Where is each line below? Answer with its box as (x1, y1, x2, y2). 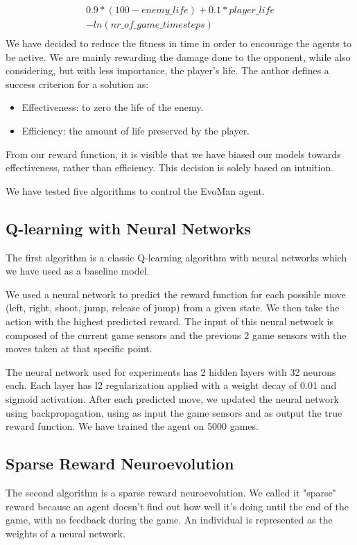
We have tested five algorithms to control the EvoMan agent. (6, 183, 265, 198)
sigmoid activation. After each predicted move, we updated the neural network (6, 391, 339, 406)
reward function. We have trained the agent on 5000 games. (6, 419, 259, 433)
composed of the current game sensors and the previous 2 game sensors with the (6, 327, 347, 342)
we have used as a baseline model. (6, 263, 150, 278)
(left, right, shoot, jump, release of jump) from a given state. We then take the (6, 300, 340, 315)
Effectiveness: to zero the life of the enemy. (21, 100, 204, 114)
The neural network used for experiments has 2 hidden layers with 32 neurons (6, 364, 336, 379)
